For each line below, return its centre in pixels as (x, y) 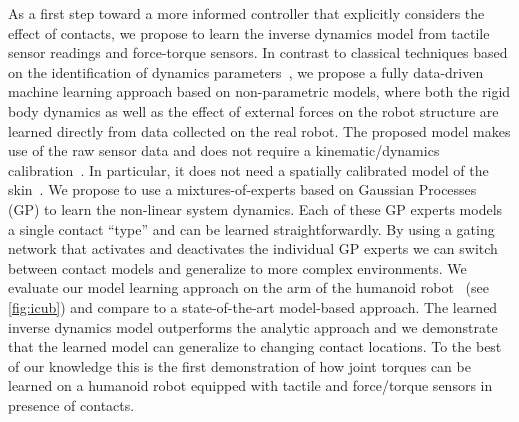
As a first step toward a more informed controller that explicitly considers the (246, 13)
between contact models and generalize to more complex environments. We (237, 267)
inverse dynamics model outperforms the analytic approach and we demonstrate (253, 326)
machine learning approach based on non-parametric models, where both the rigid (259, 91)
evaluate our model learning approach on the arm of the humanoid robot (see (248, 287)
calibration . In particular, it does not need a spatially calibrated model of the (248, 169)
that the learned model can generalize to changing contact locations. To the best (255, 346)
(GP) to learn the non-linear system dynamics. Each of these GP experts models (255, 208)
